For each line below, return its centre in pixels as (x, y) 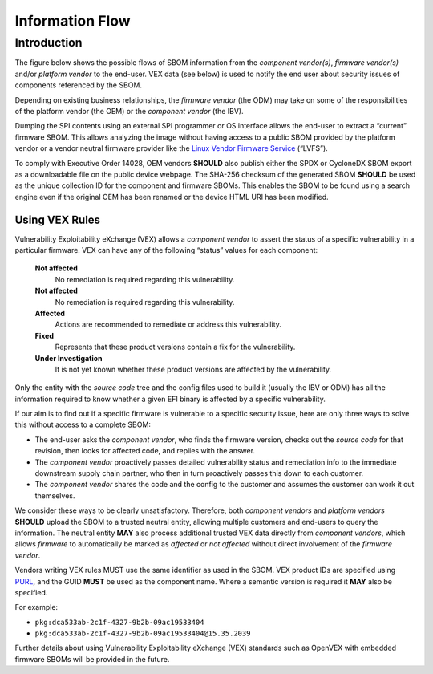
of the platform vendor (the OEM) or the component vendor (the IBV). (129, 111)
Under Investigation (69, 358)
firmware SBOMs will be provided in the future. (92, 659)
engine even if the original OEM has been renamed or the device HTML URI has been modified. (172, 197)
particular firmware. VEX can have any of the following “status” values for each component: (166, 250)
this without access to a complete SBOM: (83, 424)
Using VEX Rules (57, 219)
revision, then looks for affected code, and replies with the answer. (145, 451)
